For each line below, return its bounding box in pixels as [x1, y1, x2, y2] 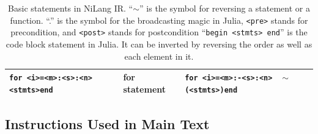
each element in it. [124, 49, 194, 62]
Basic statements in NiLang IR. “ [8, 2, 133, 14]
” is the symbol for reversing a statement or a [139, 2, 310, 14]
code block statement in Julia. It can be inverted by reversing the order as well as [6, 37, 312, 50]
